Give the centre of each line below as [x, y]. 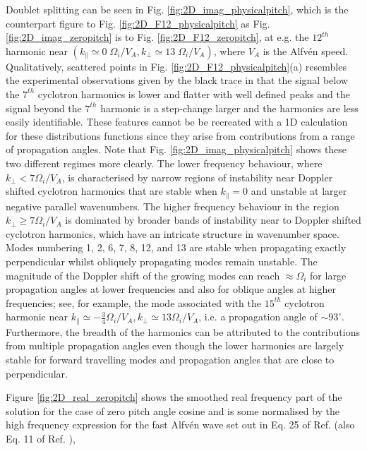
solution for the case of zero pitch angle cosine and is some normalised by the [173, 410]
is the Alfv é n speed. [306, 50]
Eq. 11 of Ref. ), [41, 438]
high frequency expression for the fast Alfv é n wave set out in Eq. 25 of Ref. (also [180, 425]
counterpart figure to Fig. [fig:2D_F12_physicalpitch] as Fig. [138, 23]
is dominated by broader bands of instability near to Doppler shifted [213, 220]
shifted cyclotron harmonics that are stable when [112, 191]
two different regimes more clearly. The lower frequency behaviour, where [164, 163]
